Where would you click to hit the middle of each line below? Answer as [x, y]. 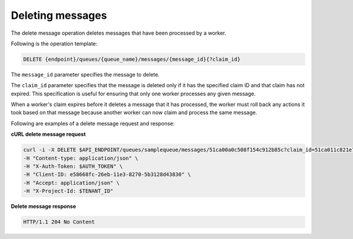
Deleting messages [59, 15]
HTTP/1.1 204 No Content [59, 222]
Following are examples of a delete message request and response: [93, 123]
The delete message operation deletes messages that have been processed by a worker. [119, 33]
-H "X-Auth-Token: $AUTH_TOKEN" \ [73, 167]
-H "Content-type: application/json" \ [81, 158]
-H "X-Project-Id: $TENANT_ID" [69, 191]
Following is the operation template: [54, 44]
